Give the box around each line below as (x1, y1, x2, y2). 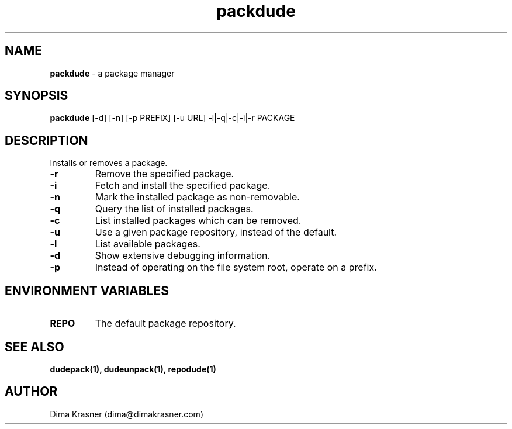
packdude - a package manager (50, 68, 175, 78)
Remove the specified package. (95, 168, 234, 180)
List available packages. (95, 238, 200, 250)
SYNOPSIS (5, 88, 68, 103)
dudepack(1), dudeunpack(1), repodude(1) (50, 364, 216, 374)
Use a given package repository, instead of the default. (95, 226, 337, 238)
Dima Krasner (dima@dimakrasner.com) (50, 409, 203, 419)
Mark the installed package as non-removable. (95, 191, 300, 203)
